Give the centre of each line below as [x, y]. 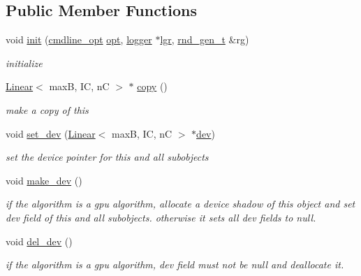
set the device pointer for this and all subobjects [107, 157]
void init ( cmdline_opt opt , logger [79, 39]
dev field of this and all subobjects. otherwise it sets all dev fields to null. [161, 217]
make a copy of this [47, 109]
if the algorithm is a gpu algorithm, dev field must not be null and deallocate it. [175, 264]
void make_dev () [44, 180]
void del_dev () [39, 241]
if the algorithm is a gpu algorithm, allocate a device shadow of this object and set [180, 204]
